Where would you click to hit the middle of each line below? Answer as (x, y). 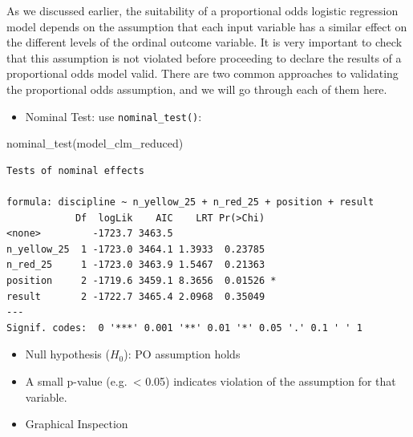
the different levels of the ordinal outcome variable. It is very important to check (204, 42)
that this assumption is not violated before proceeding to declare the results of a (204, 57)
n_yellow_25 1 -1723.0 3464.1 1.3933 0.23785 (136, 249)
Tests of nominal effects (75, 170)
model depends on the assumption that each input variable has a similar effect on (207, 26)
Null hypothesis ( (67, 354)
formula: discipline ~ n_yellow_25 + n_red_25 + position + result (190, 202)
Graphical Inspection (77, 424)
